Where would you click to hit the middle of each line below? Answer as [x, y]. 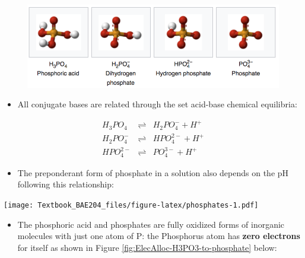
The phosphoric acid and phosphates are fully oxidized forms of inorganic [151, 224]
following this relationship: [66, 184]
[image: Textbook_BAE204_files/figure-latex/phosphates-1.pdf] [131, 205]
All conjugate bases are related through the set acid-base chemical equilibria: [157, 104]
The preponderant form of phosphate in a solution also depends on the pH [153, 172]
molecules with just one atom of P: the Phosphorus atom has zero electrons [159, 236]
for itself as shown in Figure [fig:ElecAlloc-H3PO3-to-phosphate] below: [147, 247]
